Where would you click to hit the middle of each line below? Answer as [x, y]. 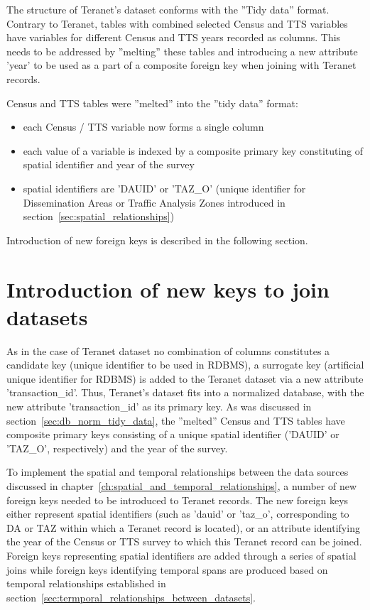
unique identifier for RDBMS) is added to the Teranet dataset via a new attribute [185, 378]
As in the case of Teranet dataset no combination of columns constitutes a [168, 350]
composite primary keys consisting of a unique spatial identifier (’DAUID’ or [173, 434]
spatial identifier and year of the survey [109, 164]
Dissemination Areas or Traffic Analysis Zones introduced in [154, 202]
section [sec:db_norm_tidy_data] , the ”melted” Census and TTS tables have [176, 420]
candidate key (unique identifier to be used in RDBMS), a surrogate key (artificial [185, 365]
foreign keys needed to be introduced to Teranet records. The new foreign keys [178, 500]
